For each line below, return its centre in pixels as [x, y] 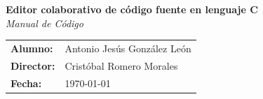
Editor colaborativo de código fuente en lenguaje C [132, 9]
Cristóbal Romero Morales [121, 65]
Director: [33, 65]
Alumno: [32, 48]
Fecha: [26, 83]
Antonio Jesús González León [128, 48]
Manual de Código [45, 23]
